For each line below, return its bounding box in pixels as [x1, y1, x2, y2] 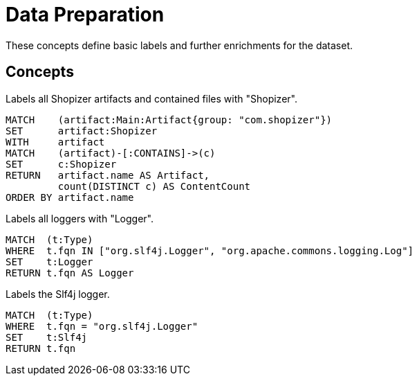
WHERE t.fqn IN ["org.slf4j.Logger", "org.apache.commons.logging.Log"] [6, 245, 414, 256]
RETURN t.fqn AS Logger [6, 267, 134, 278]
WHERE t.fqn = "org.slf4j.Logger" [6, 320, 198, 332]
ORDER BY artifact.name [6, 191, 134, 203]
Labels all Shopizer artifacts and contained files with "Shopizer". [6, 92, 297, 105]
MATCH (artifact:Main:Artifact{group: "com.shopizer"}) [6, 114, 333, 125]
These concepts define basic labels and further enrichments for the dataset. [6, 39, 353, 51]
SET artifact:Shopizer [6, 125, 158, 136]
